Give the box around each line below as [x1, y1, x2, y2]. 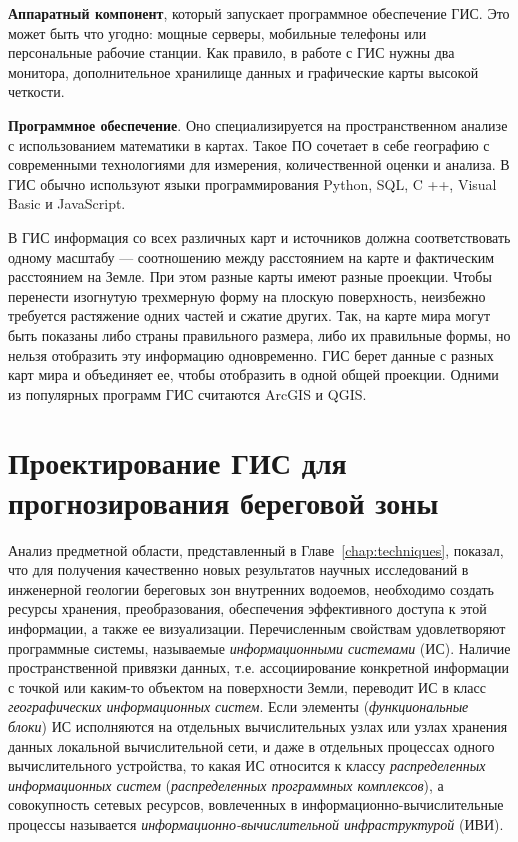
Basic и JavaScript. [8, 193, 126, 214]
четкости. [8, 81, 65, 102]
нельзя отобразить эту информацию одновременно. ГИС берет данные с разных [8, 344, 494, 365]
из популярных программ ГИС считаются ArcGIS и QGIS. [8, 383, 367, 404]
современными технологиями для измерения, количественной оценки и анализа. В [8, 154, 510, 175]
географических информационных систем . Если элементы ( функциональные [8, 696, 469, 717]
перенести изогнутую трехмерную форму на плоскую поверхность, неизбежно [8, 285, 486, 306]
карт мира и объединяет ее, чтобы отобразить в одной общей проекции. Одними [8, 364, 499, 385]
